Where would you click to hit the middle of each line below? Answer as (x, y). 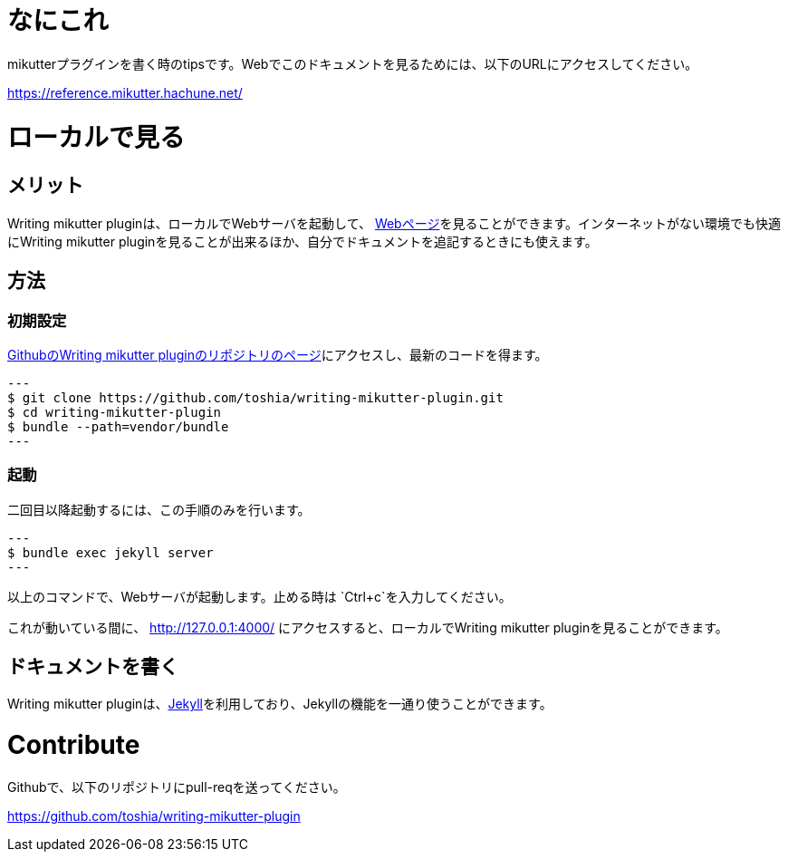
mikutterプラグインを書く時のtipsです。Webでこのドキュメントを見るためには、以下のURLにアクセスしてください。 (353, 63)
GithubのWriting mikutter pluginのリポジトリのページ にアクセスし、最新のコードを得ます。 (278, 354)
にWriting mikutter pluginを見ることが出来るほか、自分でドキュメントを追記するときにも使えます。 (303, 241)
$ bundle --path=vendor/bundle (118, 426)
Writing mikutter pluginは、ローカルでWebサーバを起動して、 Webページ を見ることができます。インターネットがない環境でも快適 (394, 223)
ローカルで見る (96, 137)
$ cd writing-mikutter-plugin (115, 412)
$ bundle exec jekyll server (111, 552)
